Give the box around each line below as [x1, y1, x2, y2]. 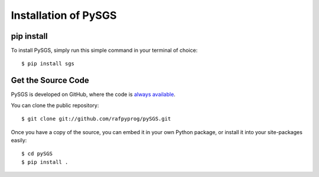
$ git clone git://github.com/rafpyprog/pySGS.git [21, 115, 171, 122]
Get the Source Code [11, 75, 89, 85]
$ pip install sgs [21, 61, 75, 67]
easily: [11, 136, 27, 143]
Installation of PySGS [11, 9, 117, 22]
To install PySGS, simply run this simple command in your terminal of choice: [11, 47, 198, 54]
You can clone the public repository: [11, 102, 99, 109]
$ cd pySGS [21, 151, 53, 157]
